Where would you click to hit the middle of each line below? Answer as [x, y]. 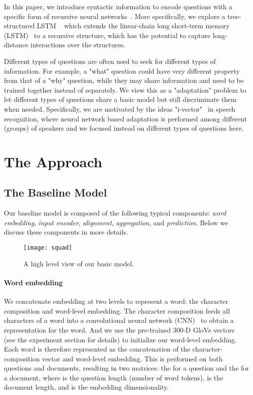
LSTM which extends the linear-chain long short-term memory [133, 26]
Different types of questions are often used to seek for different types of [110, 61]
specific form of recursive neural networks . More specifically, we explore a [115, 16]
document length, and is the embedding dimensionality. [86, 387]
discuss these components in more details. [66, 232]
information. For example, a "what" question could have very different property [122, 70]
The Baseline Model [55, 192]
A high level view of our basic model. [79, 263]
